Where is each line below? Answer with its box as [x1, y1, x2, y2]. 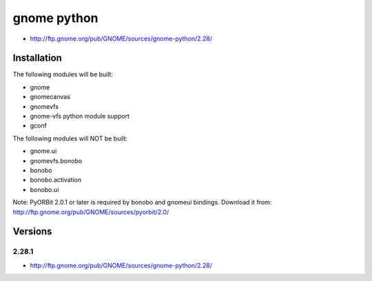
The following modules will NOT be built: [12, 134, 128, 143]
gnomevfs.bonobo [30, 156, 83, 165]
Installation [12, 52, 62, 64]
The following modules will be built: [12, 70, 114, 79]
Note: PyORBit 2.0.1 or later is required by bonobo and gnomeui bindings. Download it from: [12, 198, 272, 207]
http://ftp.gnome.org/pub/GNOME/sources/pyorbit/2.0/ [12, 207, 169, 216]
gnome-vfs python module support [30, 112, 130, 121]
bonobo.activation [30, 176, 82, 184]
